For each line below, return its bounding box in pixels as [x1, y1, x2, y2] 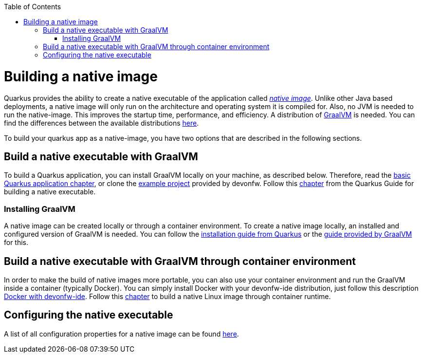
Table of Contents [4, 2, 61, 11]
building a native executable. [4, 188, 96, 196]
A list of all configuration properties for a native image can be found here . [4, 329, 239, 338]
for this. [4, 238, 29, 247]
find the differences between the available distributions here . [4, 118, 199, 127]
